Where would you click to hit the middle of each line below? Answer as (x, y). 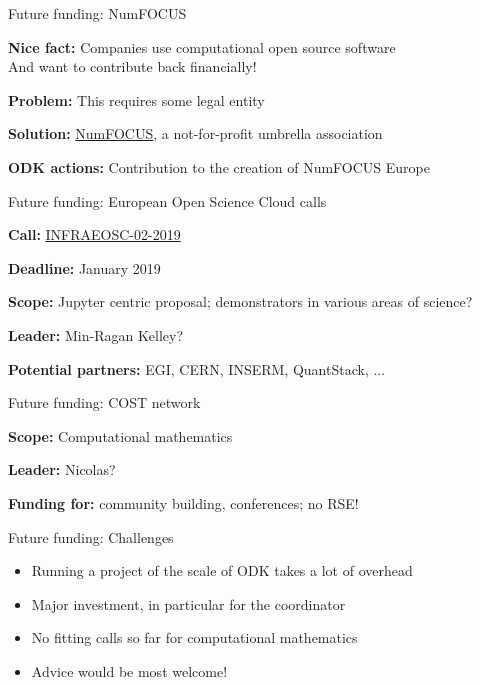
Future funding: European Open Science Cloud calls (167, 200)
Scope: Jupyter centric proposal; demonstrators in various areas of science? (240, 301)
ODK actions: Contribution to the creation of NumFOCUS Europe (219, 166)
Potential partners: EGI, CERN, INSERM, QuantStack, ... (197, 368)
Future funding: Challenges (91, 536)
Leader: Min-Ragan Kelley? (96, 334)
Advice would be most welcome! (129, 670)
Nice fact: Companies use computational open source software (202, 46)
